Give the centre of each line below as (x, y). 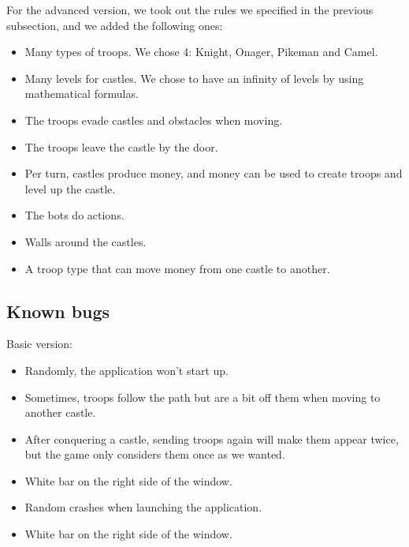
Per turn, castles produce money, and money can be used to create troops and (214, 173)
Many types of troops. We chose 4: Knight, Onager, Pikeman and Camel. (201, 52)
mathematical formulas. (82, 94)
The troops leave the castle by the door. (121, 146)
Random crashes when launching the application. (143, 507)
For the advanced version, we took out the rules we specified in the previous (190, 9)
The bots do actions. (74, 215)
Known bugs (58, 311)
